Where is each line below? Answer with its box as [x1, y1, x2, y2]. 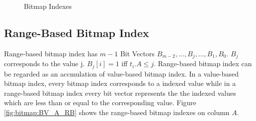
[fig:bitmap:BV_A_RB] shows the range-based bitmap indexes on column [4, 107, 230, 118]
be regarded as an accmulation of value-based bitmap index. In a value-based [4, 68, 239, 79]
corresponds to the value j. [4, 58, 85, 69]
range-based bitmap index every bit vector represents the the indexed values [4, 87, 236, 98]
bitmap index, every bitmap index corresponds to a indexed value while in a [4, 78, 236, 88]
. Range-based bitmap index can [154, 58, 252, 69]
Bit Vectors [120, 48, 155, 58]
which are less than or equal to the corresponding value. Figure [4, 97, 196, 108]
